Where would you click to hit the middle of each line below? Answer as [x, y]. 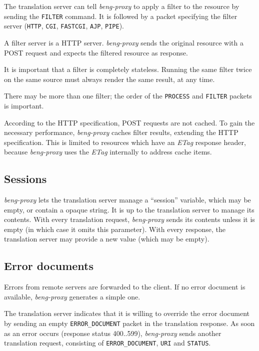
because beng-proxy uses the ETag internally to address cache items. [108, 152]
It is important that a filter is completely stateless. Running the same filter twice [128, 69]
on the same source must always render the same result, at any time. [109, 79]
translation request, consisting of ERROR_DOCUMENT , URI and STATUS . [107, 343]
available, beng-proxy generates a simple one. [72, 296]
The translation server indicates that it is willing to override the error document [127, 313]
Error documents [49, 266]
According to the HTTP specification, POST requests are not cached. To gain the [129, 122]
